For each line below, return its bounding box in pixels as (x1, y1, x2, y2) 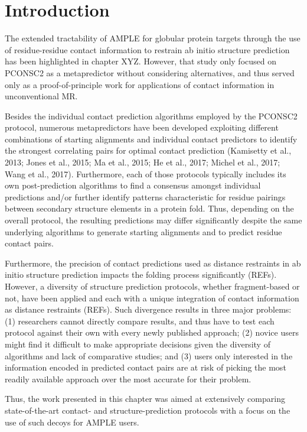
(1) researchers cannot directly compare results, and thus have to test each (5, 314, 275, 327)
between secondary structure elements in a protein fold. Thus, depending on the (5, 202, 294, 215)
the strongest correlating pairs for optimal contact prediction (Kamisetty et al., (5, 144, 292, 157)
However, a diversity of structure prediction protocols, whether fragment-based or (5, 280, 300, 292)
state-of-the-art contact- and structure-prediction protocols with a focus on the (5, 404, 290, 416)
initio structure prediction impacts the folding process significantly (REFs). (5, 268, 277, 281)
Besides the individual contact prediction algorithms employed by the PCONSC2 (5, 109, 298, 122)
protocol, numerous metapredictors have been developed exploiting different (5, 121, 279, 134)
